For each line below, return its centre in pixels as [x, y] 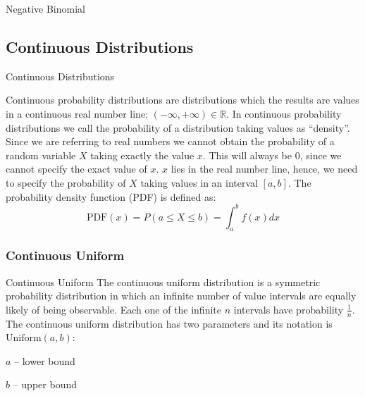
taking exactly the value [142, 155]
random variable [41, 155]
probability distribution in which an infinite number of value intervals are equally [181, 296]
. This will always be [247, 155]
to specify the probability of [66, 182]
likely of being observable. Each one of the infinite [113, 309]
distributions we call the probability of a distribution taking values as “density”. [178, 127]
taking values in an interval [199, 182]
